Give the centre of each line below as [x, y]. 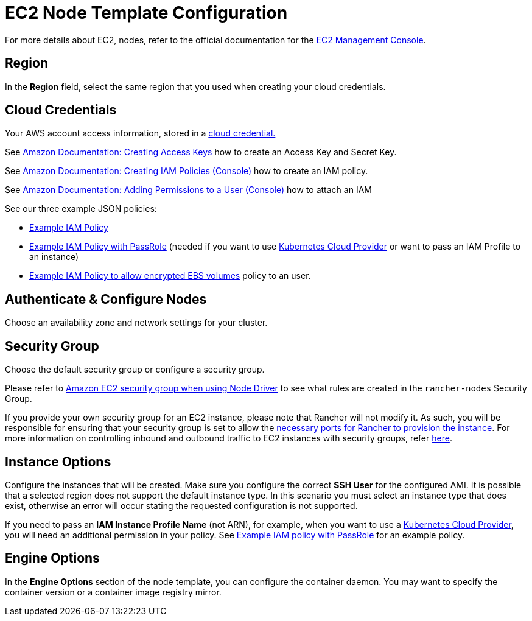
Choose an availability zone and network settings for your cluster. [136, 323]
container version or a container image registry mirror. [113, 592]
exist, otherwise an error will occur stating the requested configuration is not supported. [181, 505]
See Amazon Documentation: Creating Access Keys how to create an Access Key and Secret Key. [201, 152]
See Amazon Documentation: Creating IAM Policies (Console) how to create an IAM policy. [187, 171]
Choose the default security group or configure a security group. [135, 370]
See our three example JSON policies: [81, 209]
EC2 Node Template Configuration [146, 13]
